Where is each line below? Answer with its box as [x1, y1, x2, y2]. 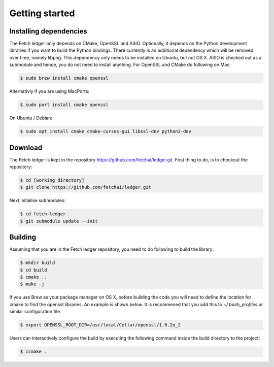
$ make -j [20, 281, 45, 287]
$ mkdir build [20, 260, 55, 266]
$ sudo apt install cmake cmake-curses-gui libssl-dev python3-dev [20, 128, 192, 135]
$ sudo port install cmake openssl [20, 102, 109, 108]
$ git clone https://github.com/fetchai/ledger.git [20, 184, 152, 190]
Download [9, 143, 43, 152]
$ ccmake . [20, 349, 47, 355]
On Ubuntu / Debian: [9, 115, 53, 121]
